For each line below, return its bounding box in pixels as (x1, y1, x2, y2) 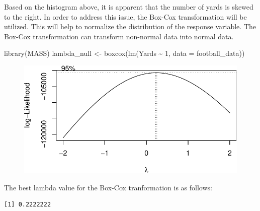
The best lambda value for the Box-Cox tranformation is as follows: (4, 182, 212, 192)
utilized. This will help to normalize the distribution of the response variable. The (4, 21, 256, 32)
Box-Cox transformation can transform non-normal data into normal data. (4, 31, 234, 41)
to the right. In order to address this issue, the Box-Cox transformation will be (4, 11, 247, 22)
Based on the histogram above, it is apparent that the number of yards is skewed (4, 2, 253, 12)
